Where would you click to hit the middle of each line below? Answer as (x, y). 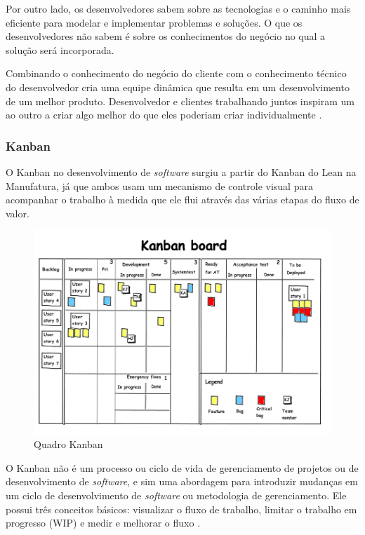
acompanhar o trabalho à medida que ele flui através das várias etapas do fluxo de (182, 199)
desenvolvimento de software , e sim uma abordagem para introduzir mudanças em (182, 481)
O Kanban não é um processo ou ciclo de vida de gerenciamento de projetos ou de (182, 467)
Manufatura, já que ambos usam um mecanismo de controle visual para (159, 185)
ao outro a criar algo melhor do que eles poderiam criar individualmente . (164, 115)
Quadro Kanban (68, 444)
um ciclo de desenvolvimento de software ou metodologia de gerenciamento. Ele (176, 495)
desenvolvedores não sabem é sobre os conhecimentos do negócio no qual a (166, 36)
